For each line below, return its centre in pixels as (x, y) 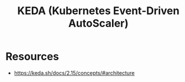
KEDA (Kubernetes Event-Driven (98, 11)
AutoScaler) (98, 23)
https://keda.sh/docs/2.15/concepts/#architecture (74, 73)
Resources (32, 57)
